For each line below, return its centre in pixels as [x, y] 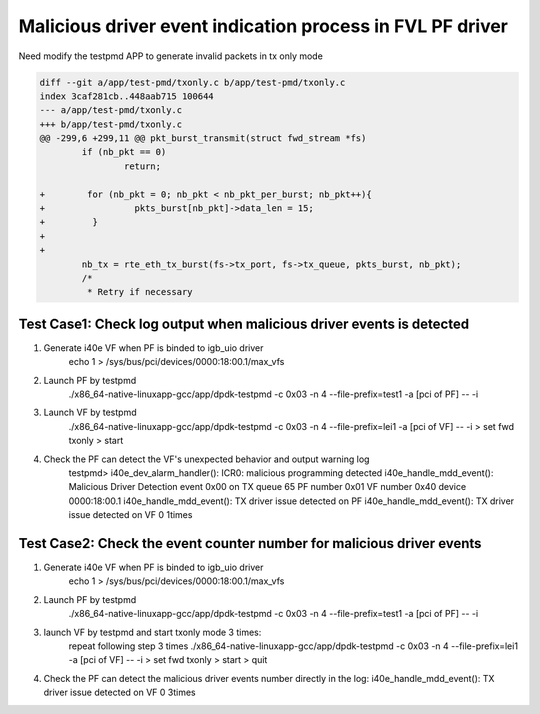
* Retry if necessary [140, 292]
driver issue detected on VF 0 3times [120, 692]
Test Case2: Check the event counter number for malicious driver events [250, 543]
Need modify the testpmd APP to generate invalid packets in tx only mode [171, 56]
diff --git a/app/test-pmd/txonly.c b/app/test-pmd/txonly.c [192, 82]
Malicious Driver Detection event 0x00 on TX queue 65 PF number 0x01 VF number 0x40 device [267, 487]
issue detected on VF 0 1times [130, 515]
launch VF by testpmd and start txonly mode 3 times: [152, 632]
